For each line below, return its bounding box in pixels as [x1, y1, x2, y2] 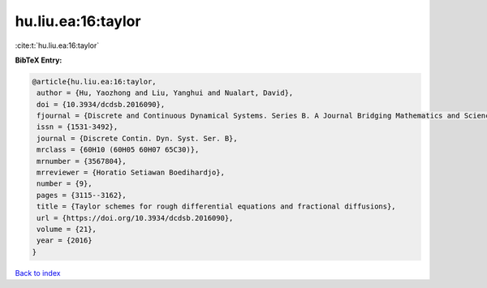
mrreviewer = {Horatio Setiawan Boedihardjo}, [37, 168, 225, 178]
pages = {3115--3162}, [37, 191, 127, 200]
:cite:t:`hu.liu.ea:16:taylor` [15, 41, 100, 50]
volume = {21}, [37, 225, 97, 234]
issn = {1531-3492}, [37, 123, 119, 131]
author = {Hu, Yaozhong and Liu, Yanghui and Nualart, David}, [37, 88, 294, 97]
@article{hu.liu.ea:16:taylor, [32, 77, 157, 86]
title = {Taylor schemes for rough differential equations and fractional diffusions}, [37, 202, 397, 211]
